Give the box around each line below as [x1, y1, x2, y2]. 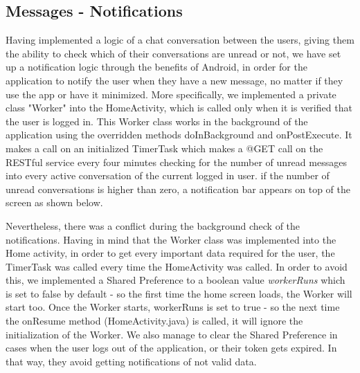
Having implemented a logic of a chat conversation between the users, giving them [6, 33, 354, 47]
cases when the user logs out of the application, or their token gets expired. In [6, 340, 337, 355]
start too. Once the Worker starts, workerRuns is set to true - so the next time [6, 300, 340, 314]
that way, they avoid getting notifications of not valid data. [6, 354, 257, 368]
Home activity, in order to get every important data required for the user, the [6, 246, 335, 260]
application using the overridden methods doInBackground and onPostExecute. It [6, 127, 352, 142]
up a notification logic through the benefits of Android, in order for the [6, 60, 307, 74]
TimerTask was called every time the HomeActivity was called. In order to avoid [6, 259, 348, 273]
